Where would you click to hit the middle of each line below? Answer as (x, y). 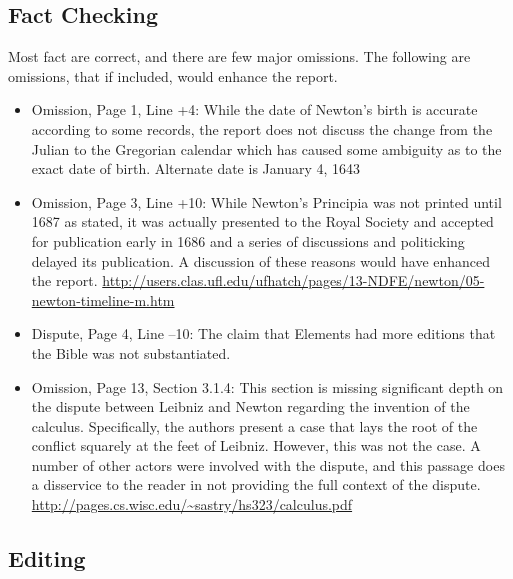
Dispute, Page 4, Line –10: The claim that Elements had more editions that (263, 333)
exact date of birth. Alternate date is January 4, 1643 (196, 168)
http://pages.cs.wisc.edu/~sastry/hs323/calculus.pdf (192, 504)
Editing (47, 558)
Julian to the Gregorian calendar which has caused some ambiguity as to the (266, 148)
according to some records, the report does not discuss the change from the (262, 128)
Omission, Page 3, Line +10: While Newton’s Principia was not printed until (266, 201)
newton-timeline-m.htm (103, 299)
